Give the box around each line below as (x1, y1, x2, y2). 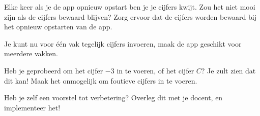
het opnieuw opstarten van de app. (4, 21, 112, 32)
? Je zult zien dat (201, 65, 256, 75)
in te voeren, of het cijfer (117, 65, 194, 75)
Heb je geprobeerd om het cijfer (4, 65, 103, 75)
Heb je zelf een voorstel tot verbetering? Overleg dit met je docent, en (4, 92, 223, 103)
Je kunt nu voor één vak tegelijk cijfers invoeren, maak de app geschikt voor (4, 38, 242, 49)
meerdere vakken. (4, 48, 58, 59)
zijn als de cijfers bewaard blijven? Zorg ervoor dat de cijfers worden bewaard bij (4, 11, 257, 22)
